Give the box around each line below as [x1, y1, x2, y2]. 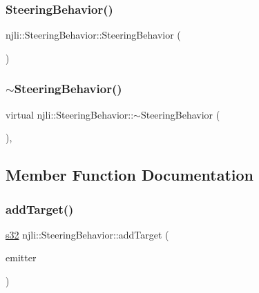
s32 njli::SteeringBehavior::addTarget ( [6, 227, 169, 241]
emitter [6, 250, 37, 265]
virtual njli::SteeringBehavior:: [6, 107, 134, 121]
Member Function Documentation [6, 164, 254, 185]
